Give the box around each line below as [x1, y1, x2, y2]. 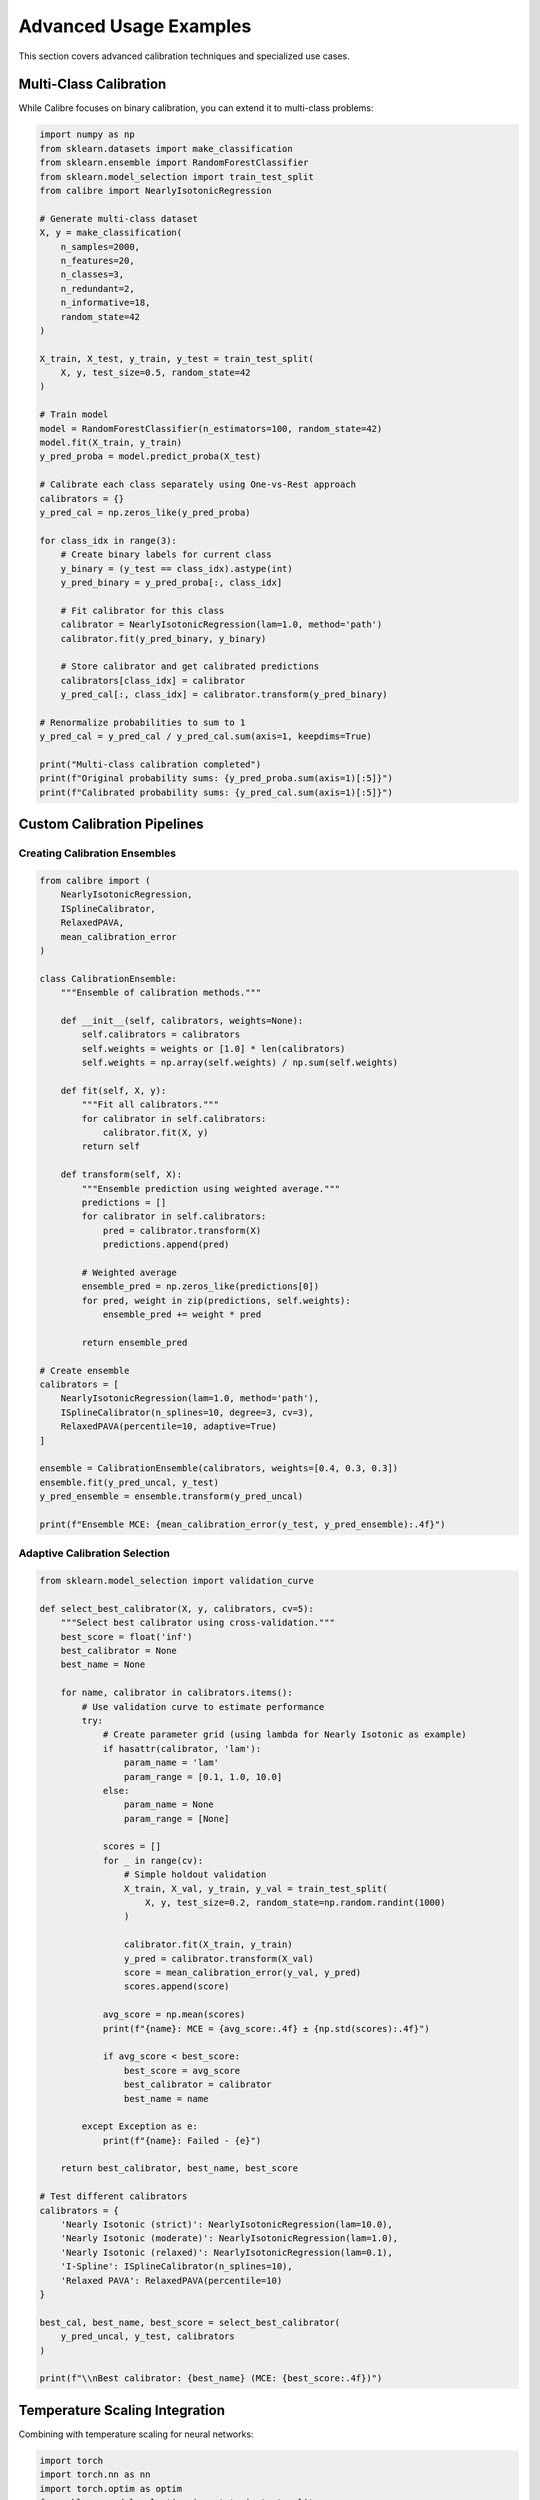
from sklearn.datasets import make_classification [39, 143, 294, 154]
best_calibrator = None [60, 1645, 177, 1657]
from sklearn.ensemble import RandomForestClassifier [39, 157, 309, 169]
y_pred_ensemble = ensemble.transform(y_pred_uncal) [39, 1491, 304, 1502]
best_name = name [123, 2093, 209, 2104]
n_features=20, [60, 255, 135, 266]
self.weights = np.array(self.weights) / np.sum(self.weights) [81, 1057, 399, 1069]
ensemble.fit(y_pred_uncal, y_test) [39, 1476, 220, 1488]
